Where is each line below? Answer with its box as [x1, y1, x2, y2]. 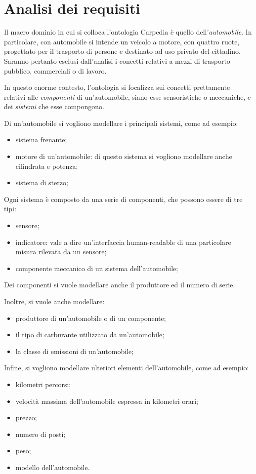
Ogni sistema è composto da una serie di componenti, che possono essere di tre [4, 194, 243, 204]
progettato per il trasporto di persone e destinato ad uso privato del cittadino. [4, 46, 241, 56]
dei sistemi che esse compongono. [4, 101, 104, 112]
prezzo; [15, 412, 37, 423]
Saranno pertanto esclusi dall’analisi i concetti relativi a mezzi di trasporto [4, 55, 230, 66]
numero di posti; [15, 429, 66, 439]
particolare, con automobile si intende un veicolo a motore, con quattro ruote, [4, 36, 240, 46]
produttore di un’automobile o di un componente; [15, 313, 166, 323]
